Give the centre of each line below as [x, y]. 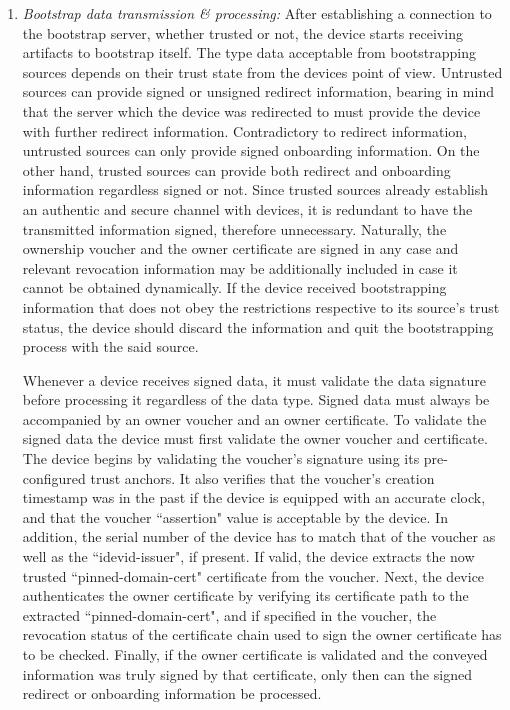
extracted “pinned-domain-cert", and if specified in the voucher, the [229, 614]
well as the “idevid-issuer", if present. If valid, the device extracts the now [248, 556]
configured [54, 477]
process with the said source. [110, 346]
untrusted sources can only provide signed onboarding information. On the [251, 150]
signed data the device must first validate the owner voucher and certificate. [255, 438]
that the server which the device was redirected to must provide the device [251, 110]
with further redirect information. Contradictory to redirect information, [244, 130]
